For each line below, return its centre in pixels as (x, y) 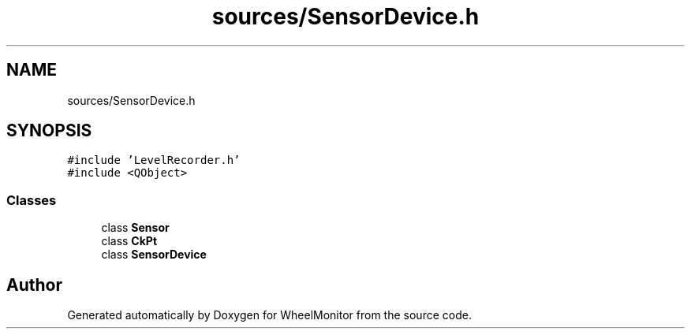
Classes (32, 200)
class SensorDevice (154, 255)
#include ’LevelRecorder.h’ (154, 160)
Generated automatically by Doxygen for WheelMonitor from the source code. (269, 315)
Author (34, 285)
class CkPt (129, 241)
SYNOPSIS (49, 131)
